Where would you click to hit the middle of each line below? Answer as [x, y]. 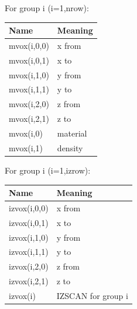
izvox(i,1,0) [29, 237]
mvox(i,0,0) [29, 45]
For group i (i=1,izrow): [48, 170]
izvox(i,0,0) [29, 207]
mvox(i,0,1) [29, 60]
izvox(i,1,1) [29, 252]
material [72, 133]
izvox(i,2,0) [29, 266]
